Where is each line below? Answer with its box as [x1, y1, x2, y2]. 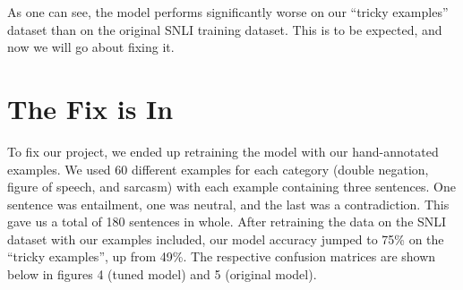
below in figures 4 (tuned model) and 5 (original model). [7, 265, 317, 284]
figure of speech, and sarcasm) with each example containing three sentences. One [7, 177, 456, 196]
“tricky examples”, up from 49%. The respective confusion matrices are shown [7, 247, 436, 266]
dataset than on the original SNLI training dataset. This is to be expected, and [7, 20, 442, 38]
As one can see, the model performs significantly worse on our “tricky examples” [7, 3, 449, 21]
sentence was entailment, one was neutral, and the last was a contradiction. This [7, 194, 450, 213]
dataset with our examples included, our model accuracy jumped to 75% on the [7, 229, 444, 248]
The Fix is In [7, 90, 174, 126]
